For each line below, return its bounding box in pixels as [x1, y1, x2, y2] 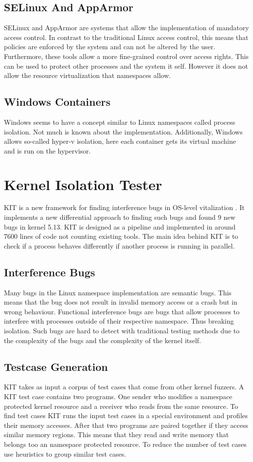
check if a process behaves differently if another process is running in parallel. [4, 240, 235, 250]
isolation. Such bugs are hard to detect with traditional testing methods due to [4, 326, 240, 336]
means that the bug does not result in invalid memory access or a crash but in [4, 297, 237, 307]
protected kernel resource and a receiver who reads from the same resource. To [4, 401, 238, 411]
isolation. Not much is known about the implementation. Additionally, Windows [4, 126, 243, 136]
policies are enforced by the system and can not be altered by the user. [4, 41, 216, 52]
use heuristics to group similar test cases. [4, 448, 126, 459]
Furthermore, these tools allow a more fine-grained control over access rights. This [4, 51, 249, 61]
